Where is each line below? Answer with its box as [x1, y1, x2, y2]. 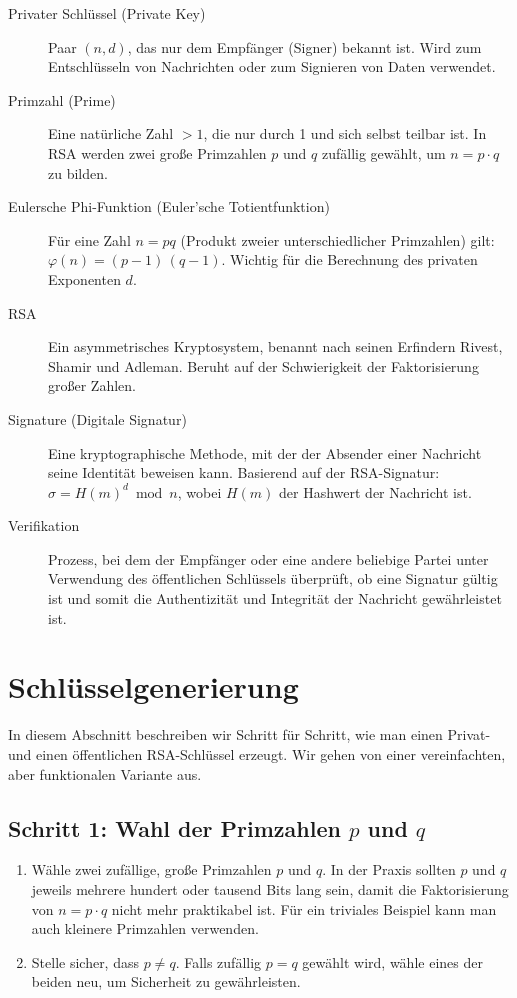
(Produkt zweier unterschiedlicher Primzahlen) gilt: [180, 229, 495, 250]
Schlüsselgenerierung [8, 666, 299, 707]
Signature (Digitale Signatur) [8, 408, 187, 429]
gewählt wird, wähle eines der [302, 951, 483, 972]
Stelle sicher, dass [31, 951, 139, 972]
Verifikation [8, 515, 80, 536]
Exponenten [48, 268, 121, 289]
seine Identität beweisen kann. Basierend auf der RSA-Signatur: [48, 462, 440, 483]
